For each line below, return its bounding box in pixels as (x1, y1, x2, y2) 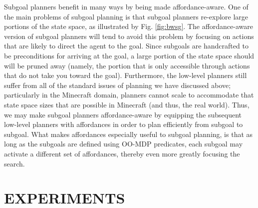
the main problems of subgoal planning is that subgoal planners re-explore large (4, 11, 249, 21)
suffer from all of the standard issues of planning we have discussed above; (4, 79, 231, 90)
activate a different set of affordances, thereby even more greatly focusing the (4, 148, 240, 158)
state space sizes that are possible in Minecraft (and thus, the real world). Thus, (4, 99, 250, 109)
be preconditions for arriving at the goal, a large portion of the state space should (4, 50, 255, 60)
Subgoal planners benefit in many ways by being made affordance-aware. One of (4, 1, 249, 11)
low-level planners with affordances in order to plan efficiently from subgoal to (4, 119, 243, 129)
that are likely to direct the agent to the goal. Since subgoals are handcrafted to (4, 40, 249, 51)
